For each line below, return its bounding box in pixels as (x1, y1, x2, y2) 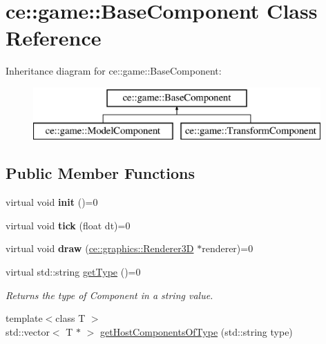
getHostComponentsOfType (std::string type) (100, 324, 293, 338)
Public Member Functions (6, 162, 195, 184)
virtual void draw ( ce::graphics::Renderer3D (6, 241, 194, 256)
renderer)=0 (202, 241, 253, 256)
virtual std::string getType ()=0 (6, 265, 141, 279)
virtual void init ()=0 (6, 195, 98, 209)
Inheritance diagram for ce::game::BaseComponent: (6, 64, 222, 78)
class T (55, 311, 86, 325)
